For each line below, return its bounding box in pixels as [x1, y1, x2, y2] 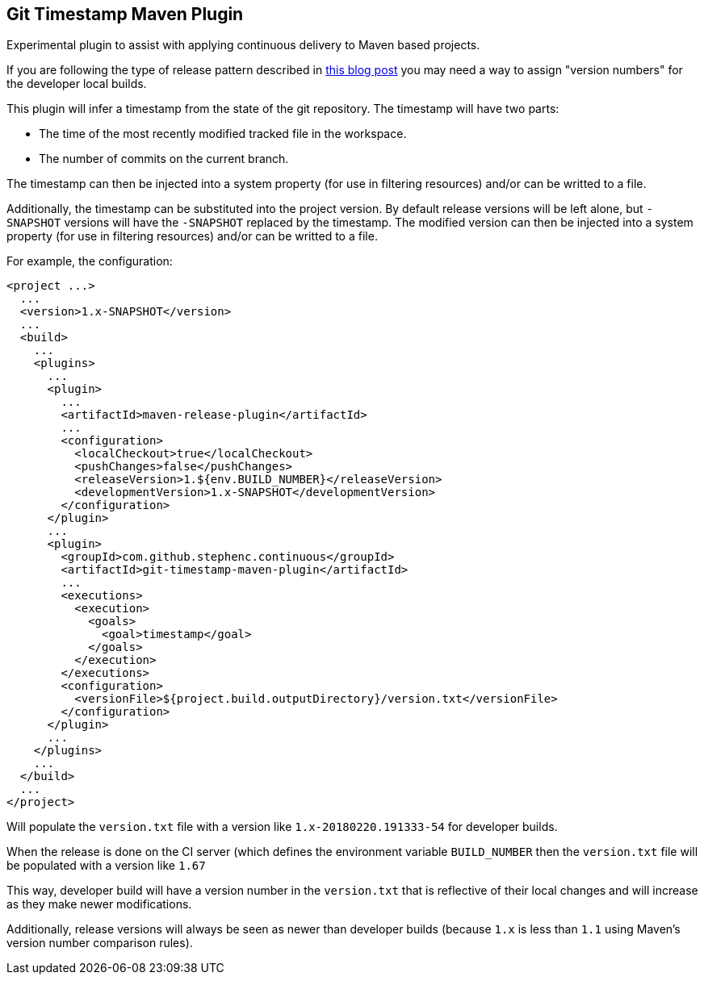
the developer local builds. [6, 77, 147, 91]
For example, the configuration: [6, 254, 173, 269]
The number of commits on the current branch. [39, 152, 289, 166]
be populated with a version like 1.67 [6, 858, 206, 873]
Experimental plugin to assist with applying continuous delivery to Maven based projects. [6, 38, 480, 52]
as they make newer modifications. [6, 897, 192, 912]
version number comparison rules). [6, 936, 193, 950]
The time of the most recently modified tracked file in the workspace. [39, 127, 407, 141]
